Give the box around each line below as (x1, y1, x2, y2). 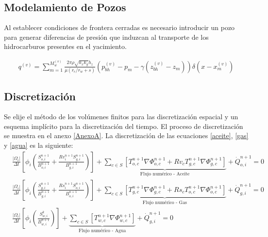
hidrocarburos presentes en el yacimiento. (4, 41, 127, 51)
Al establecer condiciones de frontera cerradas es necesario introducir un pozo (4, 22, 235, 32)
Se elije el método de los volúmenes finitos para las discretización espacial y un (4, 111, 238, 122)
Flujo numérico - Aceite (140, 172, 190, 177)
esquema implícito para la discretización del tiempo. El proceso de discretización (4, 121, 243, 131)
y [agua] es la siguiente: (4, 140, 73, 150)
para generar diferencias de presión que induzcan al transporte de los (4, 32, 209, 42)
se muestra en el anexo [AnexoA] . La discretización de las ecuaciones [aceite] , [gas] (4, 130, 249, 141)
